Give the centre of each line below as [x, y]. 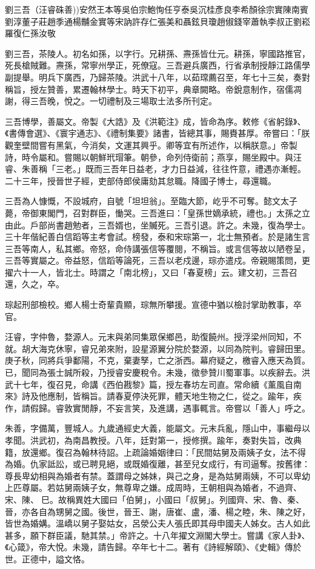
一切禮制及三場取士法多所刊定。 [153, 101]
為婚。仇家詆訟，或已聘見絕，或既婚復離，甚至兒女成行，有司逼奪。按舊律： [157, 464]
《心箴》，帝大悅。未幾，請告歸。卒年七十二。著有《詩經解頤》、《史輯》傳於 [153, 547]
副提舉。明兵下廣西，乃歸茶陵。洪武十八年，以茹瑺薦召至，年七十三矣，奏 [153, 77]
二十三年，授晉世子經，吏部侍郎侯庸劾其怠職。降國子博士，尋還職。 [141, 180]
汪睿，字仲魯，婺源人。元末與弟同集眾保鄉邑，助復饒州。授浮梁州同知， [149, 337]
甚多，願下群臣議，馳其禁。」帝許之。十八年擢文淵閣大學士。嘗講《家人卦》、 [157, 535]
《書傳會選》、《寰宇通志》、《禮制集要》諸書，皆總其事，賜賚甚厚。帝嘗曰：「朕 [157, 133]
